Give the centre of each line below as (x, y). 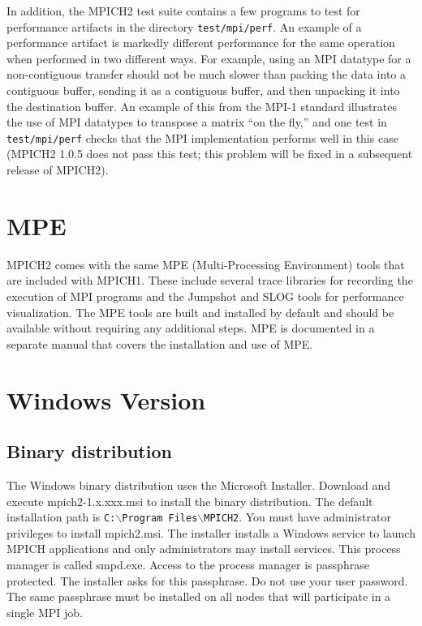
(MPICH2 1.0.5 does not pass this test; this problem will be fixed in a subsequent (210, 154)
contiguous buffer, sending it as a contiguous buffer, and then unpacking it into (203, 90)
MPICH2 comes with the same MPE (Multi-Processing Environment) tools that (206, 264)
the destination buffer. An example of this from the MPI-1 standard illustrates (202, 106)
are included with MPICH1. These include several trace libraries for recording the (210, 280)
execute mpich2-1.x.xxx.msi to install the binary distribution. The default (190, 501)
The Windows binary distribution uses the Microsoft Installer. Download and (198, 485)
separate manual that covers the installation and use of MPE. (160, 343)
